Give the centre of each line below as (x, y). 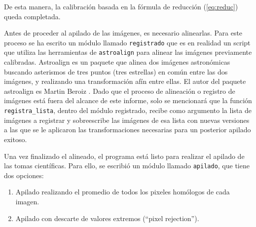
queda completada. (32, 16)
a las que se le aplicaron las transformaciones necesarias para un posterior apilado (128, 130)
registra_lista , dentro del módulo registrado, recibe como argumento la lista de (128, 110)
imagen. (27, 201)
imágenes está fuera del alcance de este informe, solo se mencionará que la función (128, 100)
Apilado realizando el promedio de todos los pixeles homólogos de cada (123, 192)
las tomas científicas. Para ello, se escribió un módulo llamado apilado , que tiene (127, 166)
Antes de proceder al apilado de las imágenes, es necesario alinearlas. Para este (123, 33)
